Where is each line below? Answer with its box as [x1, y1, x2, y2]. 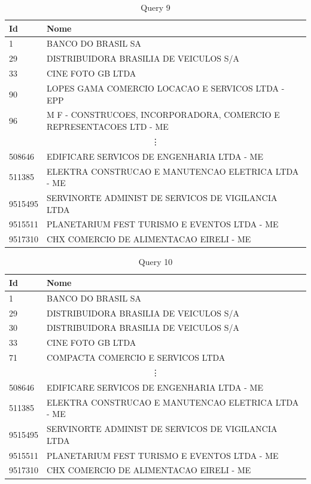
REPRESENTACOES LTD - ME [47, 120, 169, 132]
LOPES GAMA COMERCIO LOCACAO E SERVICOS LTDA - [47, 81, 285, 94]
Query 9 [141, 1, 170, 13]
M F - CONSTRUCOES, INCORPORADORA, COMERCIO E [47, 108, 280, 121]
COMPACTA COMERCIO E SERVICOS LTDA [47, 351, 225, 364]
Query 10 [138, 255, 173, 268]
